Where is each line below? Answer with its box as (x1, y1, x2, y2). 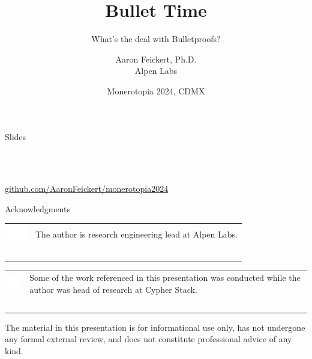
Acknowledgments (5, 202, 70, 215)
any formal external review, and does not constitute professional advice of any (5, 333, 292, 345)
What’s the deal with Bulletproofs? (91, 32, 221, 45)
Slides (5, 130, 26, 143)
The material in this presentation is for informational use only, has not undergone (5, 321, 305, 333)
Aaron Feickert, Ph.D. (115, 52, 197, 65)
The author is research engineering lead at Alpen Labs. (35, 228, 238, 241)
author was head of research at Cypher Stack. (29, 283, 197, 295)
